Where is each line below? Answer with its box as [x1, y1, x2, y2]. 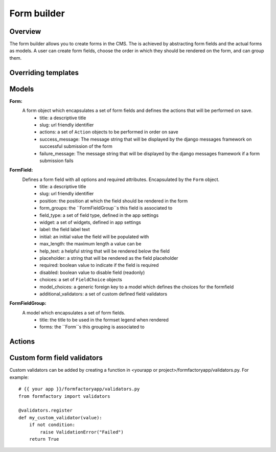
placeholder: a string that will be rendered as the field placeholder [39, 255, 178, 261]
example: [9, 374, 29, 380]
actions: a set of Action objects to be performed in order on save [39, 129, 178, 135]
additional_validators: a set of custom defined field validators [39, 290, 168, 297]
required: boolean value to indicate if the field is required [39, 262, 159, 268]
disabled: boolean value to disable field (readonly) [39, 269, 145, 276]
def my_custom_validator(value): [18, 415, 102, 420]
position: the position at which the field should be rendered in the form [39, 197, 188, 204]
